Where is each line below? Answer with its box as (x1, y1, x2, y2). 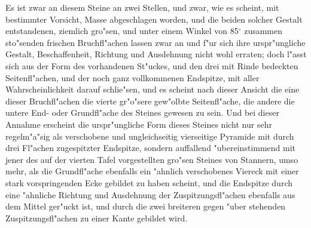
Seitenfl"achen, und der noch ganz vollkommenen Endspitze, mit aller (5, 71, 260, 84)
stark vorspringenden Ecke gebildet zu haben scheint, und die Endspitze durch (5, 176, 293, 189)
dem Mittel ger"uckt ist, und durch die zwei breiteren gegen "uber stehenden (5, 200, 286, 212)
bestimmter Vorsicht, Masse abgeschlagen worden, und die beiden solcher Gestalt (5, 13, 303, 25)
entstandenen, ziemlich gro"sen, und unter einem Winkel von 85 (5, 24, 239, 37)
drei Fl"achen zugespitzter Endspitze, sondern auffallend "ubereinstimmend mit (5, 141, 296, 154)
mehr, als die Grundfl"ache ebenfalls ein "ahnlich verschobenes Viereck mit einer (5, 165, 299, 177)
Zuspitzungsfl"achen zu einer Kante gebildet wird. (5, 211, 188, 224)
